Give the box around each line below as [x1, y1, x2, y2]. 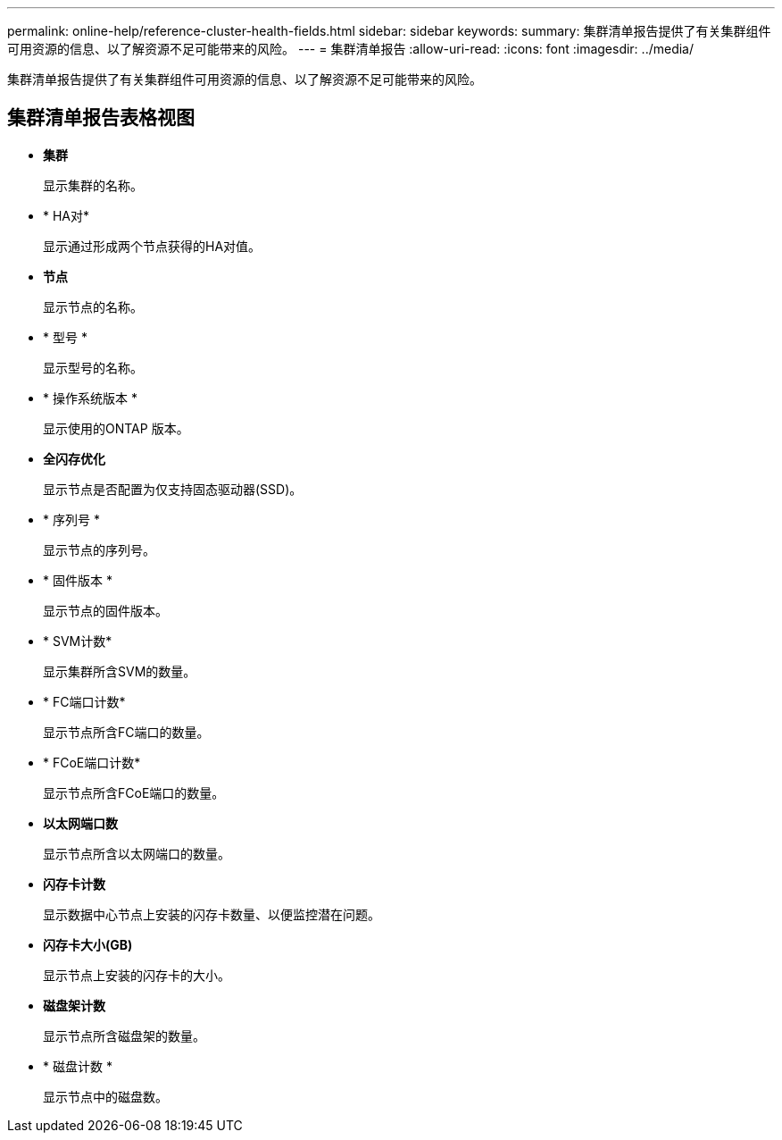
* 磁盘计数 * [43, 1058, 112, 1074]
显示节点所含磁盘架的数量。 [43, 1027, 205, 1044]
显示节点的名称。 [43, 298, 143, 314]
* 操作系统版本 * [43, 390, 137, 406]
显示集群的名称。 [43, 177, 143, 193]
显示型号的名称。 [43, 359, 143, 375]
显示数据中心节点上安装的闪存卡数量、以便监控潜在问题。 [43, 906, 380, 922]
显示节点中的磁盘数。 [43, 1088, 168, 1104]
